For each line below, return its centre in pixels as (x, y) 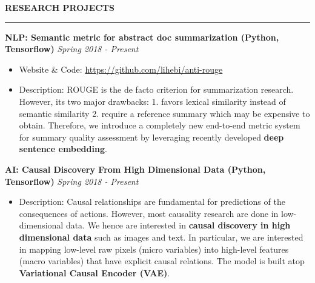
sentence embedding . (63, 149)
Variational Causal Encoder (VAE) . (94, 272)
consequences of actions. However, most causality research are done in (149, 213)
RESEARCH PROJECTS (60, 7)
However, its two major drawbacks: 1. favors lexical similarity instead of (152, 101)
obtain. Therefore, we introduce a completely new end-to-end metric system (160, 125)
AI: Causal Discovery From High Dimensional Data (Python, (135, 169)
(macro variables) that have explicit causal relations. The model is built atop (162, 261)
